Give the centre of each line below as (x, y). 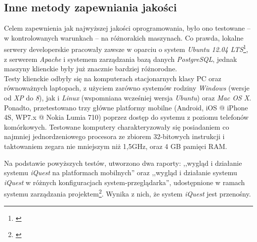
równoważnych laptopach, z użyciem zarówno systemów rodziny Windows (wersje (127, 88)
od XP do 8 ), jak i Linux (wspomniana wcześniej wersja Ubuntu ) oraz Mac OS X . (128, 98)
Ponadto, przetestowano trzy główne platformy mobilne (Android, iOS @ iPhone (126, 107)
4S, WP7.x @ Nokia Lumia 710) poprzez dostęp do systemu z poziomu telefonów (126, 117)
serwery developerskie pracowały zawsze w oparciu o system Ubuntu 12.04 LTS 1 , (126, 48)
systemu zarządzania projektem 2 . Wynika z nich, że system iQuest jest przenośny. (128, 193)
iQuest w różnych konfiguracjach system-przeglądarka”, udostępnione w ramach (125, 182)
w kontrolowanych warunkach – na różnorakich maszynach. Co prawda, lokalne (124, 37)
